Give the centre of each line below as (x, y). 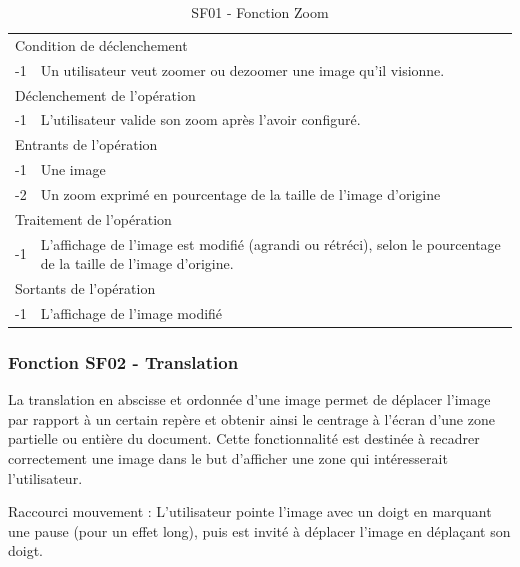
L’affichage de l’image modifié (131, 312)
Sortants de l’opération (85, 288)
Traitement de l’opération (93, 218)
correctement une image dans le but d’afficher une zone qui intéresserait (228, 457)
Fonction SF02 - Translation (123, 361)
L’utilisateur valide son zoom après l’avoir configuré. (200, 119)
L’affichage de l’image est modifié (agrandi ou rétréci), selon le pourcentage (270, 243)
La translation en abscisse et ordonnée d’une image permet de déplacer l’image (249, 399)
